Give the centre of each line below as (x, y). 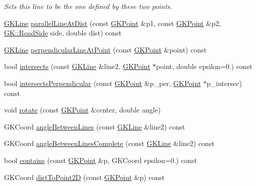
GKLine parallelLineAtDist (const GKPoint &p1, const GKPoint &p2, (113, 23)
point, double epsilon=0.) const (204, 66)
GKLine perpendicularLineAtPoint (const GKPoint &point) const (105, 49)
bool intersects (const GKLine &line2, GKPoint (77, 66)
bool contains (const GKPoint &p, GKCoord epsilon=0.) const (101, 160)
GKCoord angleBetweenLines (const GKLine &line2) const (95, 126)
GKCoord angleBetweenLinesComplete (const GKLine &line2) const (109, 143)
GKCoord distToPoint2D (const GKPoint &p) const (85, 177)
